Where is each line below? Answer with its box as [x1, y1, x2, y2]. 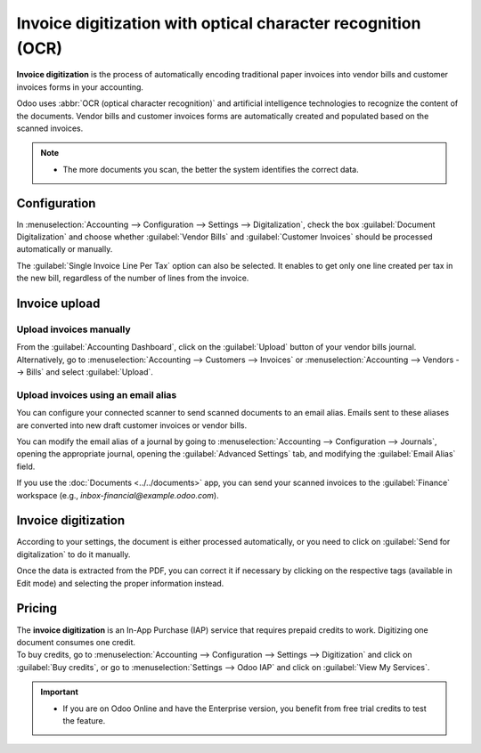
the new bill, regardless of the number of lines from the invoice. [16, 272, 249, 284]
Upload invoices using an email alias [16, 388, 177, 401]
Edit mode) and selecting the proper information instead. [16, 578, 224, 588]
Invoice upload [16, 296, 101, 311]
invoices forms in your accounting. [16, 81, 144, 93]
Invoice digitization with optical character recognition [16, 13, 421, 33]
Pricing [16, 601, 58, 616]
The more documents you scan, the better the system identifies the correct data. [62, 164, 360, 174]
